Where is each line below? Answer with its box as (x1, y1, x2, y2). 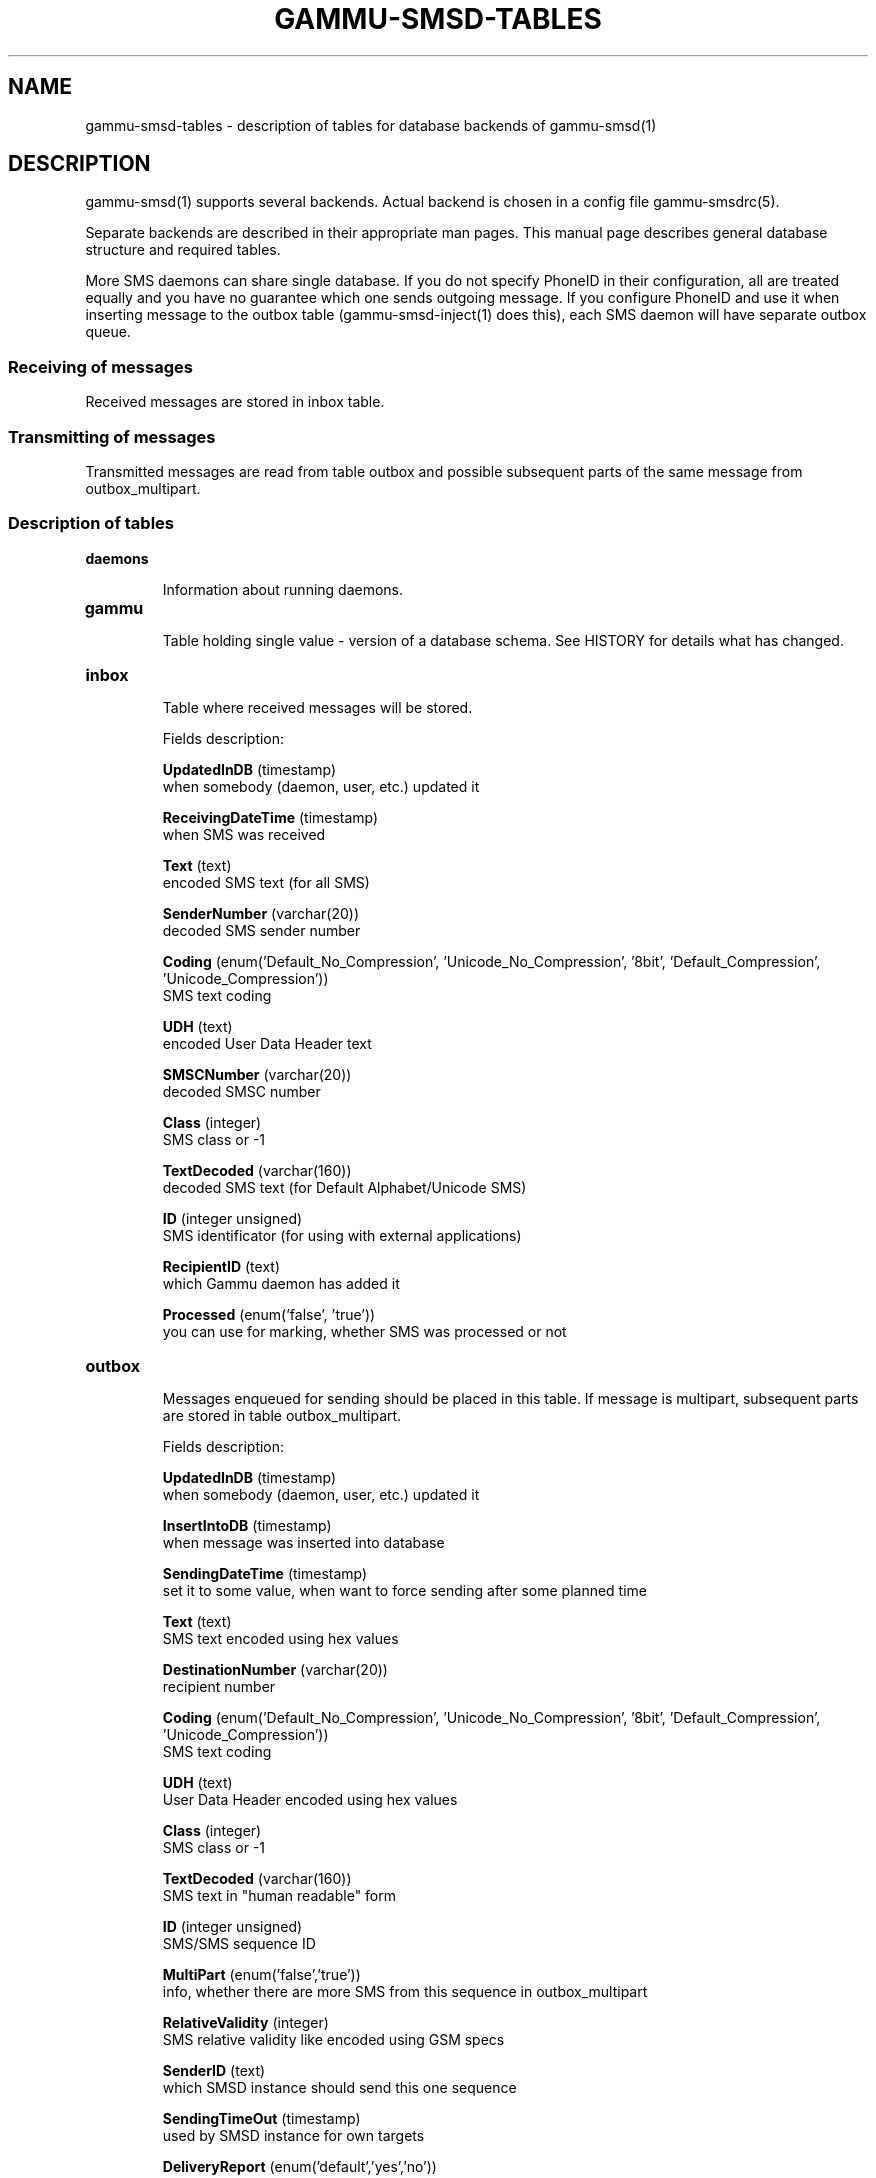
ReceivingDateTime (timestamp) (162, 808, 379, 826)
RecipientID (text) (162, 1257, 281, 1275)
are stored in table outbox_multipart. (162, 1406, 402, 1424)
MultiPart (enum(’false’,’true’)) (162, 1965, 361, 1983)
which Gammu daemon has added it (162, 1274, 400, 1292)
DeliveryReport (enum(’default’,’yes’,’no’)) (162, 2157, 437, 2175)
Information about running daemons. (162, 580, 404, 598)
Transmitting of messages (8, 426, 216, 447)
